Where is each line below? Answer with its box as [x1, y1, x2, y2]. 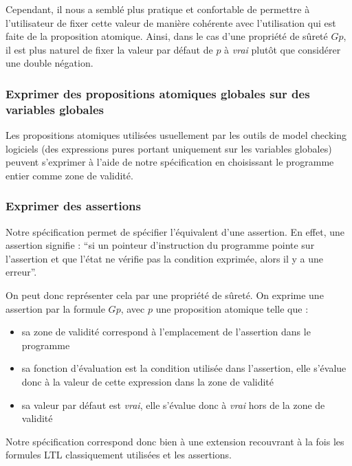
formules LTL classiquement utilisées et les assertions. [5, 447, 232, 462]
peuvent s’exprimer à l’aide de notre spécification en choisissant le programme [5, 155, 334, 169]
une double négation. [5, 56, 93, 70]
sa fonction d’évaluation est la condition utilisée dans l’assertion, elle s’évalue [21, 361, 346, 375]
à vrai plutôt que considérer [224, 42, 341, 56]
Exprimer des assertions [5, 197, 141, 214]
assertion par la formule [5, 301, 105, 315]
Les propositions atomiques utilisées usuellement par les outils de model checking [5, 128, 346, 142]
